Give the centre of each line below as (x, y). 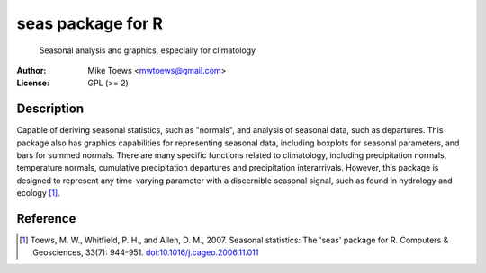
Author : (31, 70)
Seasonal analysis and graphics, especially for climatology (148, 50)
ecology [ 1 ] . (38, 193)
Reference (46, 219)
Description (50, 109)
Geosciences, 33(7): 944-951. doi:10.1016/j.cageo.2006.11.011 (146, 252)
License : (33, 83)
